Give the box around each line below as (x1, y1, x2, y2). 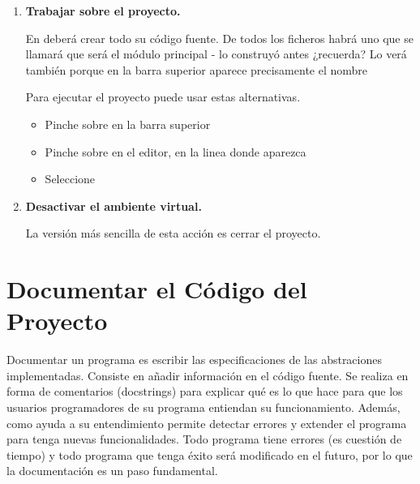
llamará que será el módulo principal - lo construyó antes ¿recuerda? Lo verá (25, 45, 407, 62)
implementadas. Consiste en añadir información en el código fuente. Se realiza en (6, 366, 409, 383)
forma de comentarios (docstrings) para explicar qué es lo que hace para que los (6, 383, 403, 400)
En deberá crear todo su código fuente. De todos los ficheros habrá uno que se (25, 29, 414, 46)
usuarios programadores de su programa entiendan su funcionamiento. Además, (6, 399, 401, 416)
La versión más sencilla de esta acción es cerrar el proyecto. (25, 225, 321, 242)
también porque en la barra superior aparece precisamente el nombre (25, 61, 368, 78)
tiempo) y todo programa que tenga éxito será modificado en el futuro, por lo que (6, 446, 413, 463)
